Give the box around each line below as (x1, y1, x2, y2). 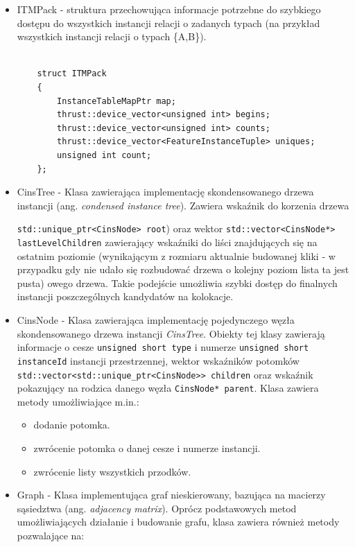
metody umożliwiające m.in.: (17, 394, 139, 408)
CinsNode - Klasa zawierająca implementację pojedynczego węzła (17, 313, 295, 327)
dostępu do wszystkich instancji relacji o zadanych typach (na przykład (17, 15, 320, 30)
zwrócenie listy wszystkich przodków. (33, 464, 191, 478)
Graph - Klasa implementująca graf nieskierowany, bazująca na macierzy (17, 487, 326, 502)
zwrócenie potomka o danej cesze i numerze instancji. (33, 441, 261, 455)
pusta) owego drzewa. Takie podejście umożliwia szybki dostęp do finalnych (17, 275, 338, 290)
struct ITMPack (37, 69, 107, 79)
